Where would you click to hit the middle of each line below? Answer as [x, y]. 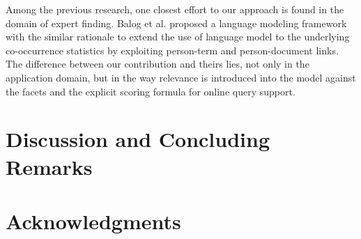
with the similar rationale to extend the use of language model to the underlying [178, 37]
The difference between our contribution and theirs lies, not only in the [158, 64]
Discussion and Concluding [138, 139]
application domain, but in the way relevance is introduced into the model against [181, 77]
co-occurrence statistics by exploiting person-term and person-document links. [172, 50]
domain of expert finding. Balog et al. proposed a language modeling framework [176, 23]
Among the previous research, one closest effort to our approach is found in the [175, 9]
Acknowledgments [93, 221]
